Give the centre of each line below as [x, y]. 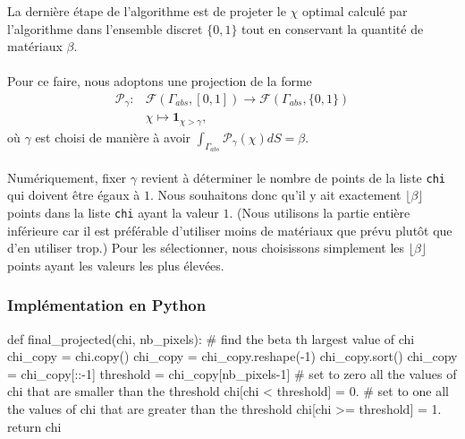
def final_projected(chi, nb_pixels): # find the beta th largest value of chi [211, 338]
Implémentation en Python [107, 305]
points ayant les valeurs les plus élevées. [116, 265]
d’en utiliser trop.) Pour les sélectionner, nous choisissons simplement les [206, 248]
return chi [34, 426]
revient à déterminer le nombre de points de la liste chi [293, 177]
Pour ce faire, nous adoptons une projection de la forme [160, 81]
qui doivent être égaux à [74, 195]
